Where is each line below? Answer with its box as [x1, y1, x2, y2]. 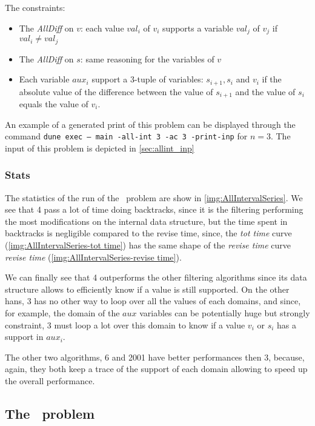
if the [262, 73, 282, 85]
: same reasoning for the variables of [80, 52, 214, 65]
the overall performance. [5, 374, 95, 387]
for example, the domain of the [5, 307, 120, 319]
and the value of [235, 85, 296, 98]
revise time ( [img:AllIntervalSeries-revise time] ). [5, 250, 182, 263]
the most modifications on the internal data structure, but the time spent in [5, 215, 288, 227]
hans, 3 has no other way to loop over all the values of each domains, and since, [5, 295, 301, 307]
